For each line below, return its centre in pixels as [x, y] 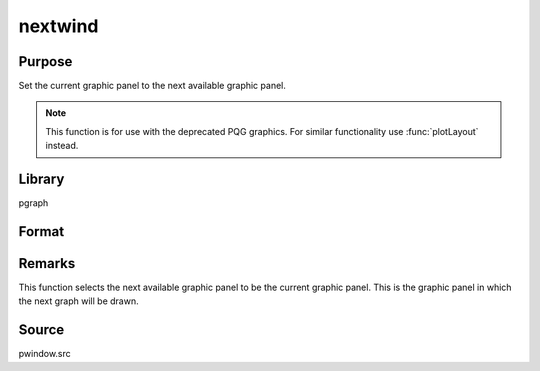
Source [41, 330]
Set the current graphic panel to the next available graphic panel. [152, 86]
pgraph [33, 203]
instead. [62, 146]
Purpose [45, 61]
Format [41, 231]
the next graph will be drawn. [78, 301]
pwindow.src [45, 354]
